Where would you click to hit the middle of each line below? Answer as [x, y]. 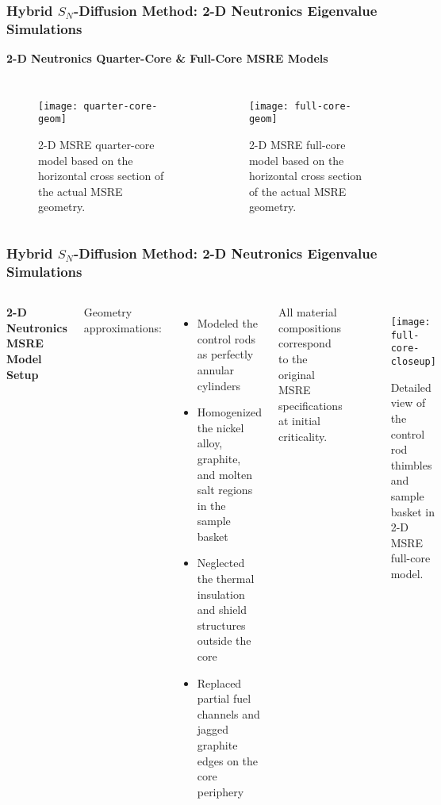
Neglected [221, 563]
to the [293, 358]
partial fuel [224, 698]
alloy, [210, 443]
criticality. [303, 436]
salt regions [225, 490]
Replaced [219, 682]
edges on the [228, 760]
